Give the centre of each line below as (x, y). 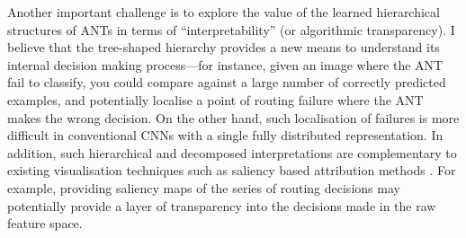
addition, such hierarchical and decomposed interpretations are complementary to (232, 152)
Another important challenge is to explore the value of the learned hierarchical (224, 12)
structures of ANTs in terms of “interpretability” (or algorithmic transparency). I (231, 29)
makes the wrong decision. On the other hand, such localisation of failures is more (233, 117)
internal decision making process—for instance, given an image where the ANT (225, 64)
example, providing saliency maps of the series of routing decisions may (204, 187)
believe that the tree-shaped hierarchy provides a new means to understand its (224, 47)
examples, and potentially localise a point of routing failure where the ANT (215, 99)
